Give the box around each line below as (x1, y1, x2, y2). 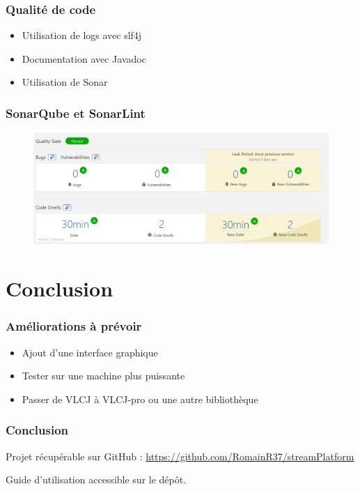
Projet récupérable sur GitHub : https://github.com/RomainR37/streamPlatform (6, 448, 354, 463)
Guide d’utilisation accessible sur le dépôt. (6, 472, 187, 487)
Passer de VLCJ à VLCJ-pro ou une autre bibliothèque (22, 391, 258, 406)
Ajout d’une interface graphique (22, 345, 158, 359)
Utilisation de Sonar (22, 75, 108, 89)
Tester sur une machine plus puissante (22, 368, 185, 383)
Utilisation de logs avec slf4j (22, 28, 142, 43)
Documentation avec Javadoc (22, 51, 146, 66)
